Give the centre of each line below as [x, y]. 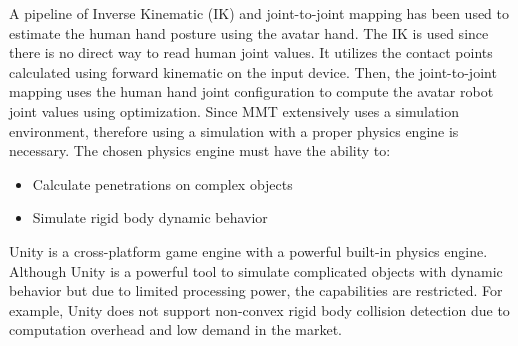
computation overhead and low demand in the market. [175, 329]
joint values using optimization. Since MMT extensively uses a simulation [234, 110]
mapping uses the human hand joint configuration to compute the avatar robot [251, 91]
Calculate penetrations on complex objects [162, 183]
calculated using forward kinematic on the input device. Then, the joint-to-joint [253, 71]
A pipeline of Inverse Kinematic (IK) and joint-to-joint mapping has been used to [259, 13]
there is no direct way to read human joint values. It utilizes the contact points [251, 52]
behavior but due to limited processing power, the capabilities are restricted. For [256, 290]
